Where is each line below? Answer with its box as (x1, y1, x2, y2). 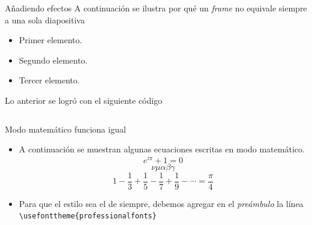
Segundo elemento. (19, 53, 88, 66)
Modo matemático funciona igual (5, 122, 126, 135)
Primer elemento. (19, 34, 82, 46)
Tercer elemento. (19, 74, 80, 86)
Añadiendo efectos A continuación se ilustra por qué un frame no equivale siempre (5, 2, 307, 14)
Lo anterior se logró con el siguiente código (5, 94, 163, 106)
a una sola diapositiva (5, 13, 85, 26)
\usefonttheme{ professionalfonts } (19, 212, 157, 221)
